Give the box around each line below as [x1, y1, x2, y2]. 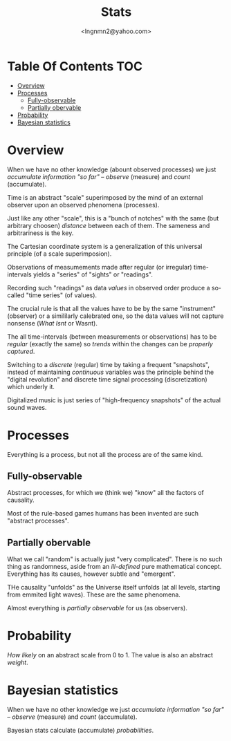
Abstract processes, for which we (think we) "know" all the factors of [7, 489, 204, 497]
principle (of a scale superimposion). [7, 250, 112, 258]
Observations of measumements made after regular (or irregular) [7, 263, 192, 271]
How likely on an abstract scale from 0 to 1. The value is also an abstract [7, 651, 213, 659]
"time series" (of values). [26, 291, 98, 299]
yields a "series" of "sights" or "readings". [33, 270, 154, 279]
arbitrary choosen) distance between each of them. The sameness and [7, 221, 210, 229]
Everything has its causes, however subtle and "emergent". [7, 570, 176, 578]
